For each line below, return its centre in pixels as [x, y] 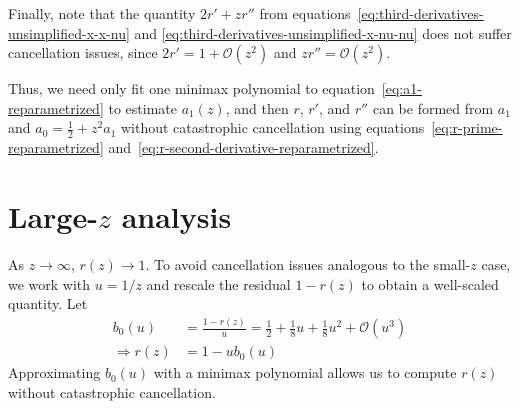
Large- [53, 215]
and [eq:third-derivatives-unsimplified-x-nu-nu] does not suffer [323, 32]
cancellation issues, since [83, 52]
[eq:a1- [401, 88]
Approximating [54, 372]
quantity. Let [48, 303]
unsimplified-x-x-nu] [69, 32]
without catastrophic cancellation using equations [272, 127]
